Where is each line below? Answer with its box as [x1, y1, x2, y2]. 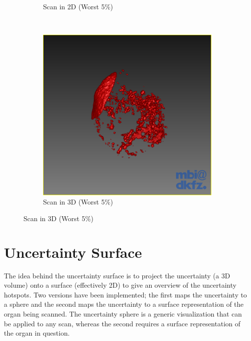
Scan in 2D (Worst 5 [43, 1, 105, 11]
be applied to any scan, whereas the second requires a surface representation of [4, 318, 241, 328]
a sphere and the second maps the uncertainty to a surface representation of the [4, 299, 244, 309]
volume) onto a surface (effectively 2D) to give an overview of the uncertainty [4, 280, 237, 290]
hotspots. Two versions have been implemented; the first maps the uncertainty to [4, 289, 247, 299]
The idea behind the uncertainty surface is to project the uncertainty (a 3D [4, 270, 230, 280]
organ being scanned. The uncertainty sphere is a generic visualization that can [4, 309, 242, 318]
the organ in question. [4, 328, 70, 338]
